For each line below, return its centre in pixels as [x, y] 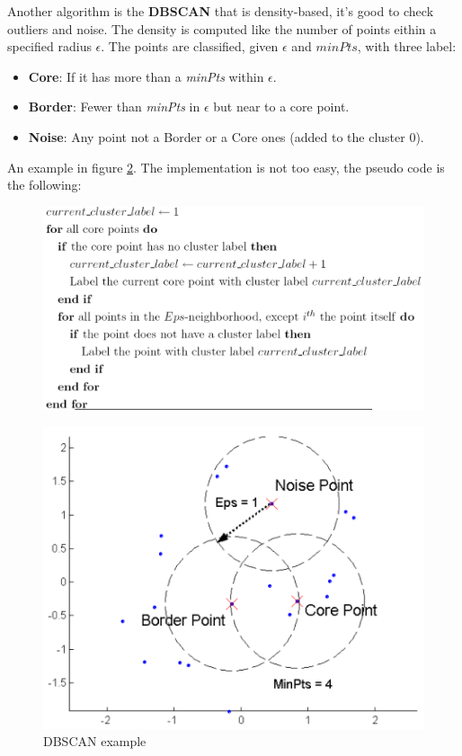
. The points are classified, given [190, 46]
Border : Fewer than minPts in [114, 107]
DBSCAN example [95, 741]
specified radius [49, 46]
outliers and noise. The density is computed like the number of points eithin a [222, 28]
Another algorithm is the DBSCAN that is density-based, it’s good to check [221, 11]
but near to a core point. [281, 107]
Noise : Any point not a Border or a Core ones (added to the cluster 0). [226, 136]
